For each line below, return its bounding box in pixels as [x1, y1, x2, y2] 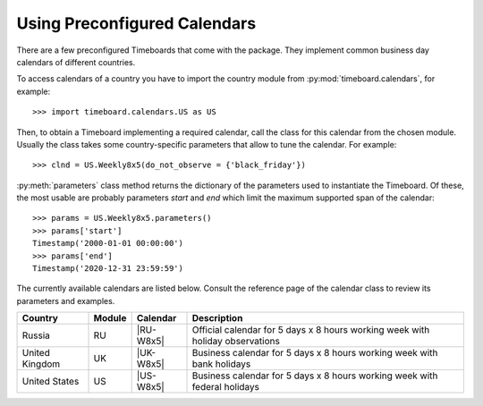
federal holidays [191, 381, 259, 393]
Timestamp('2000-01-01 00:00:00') [32, 238, 183, 249]
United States [21, 376, 80, 388]
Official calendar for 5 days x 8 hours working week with [191, 324, 430, 336]
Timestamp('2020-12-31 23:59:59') [32, 264, 183, 274]
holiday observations [191, 335, 281, 348]
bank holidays [191, 358, 251, 370]
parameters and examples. [16, 295, 115, 306]
